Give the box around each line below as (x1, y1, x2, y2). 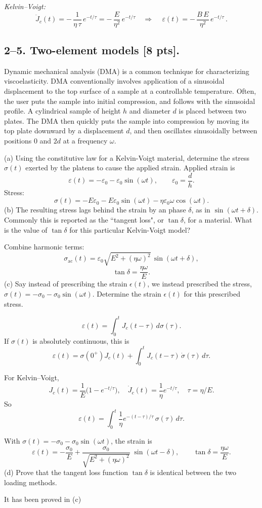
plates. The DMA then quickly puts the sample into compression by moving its (4, 115, 249, 126)
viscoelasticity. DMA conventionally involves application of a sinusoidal (4, 76, 225, 86)
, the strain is (110, 435, 152, 446)
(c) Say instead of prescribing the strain (4, 278, 127, 289)
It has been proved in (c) (4, 494, 81, 504)
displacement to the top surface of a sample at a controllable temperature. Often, (4, 86, 256, 96)
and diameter (129, 105, 170, 116)
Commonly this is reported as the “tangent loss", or (4, 214, 164, 225)
